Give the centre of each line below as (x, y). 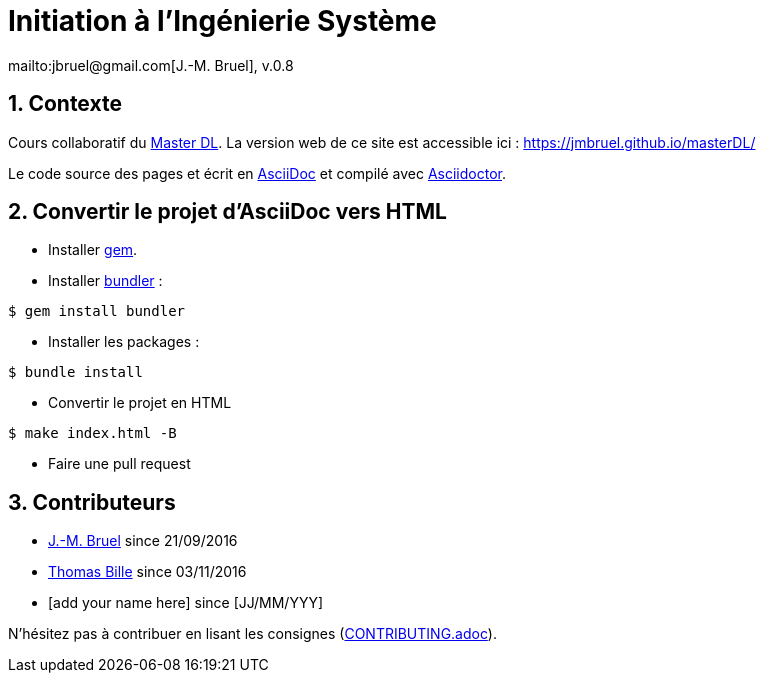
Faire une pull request (119, 464)
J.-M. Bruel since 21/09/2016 (143, 541)
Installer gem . (93, 250)
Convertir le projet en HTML (140, 403)
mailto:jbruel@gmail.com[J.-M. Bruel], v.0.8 (151, 65)
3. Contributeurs (92, 502)
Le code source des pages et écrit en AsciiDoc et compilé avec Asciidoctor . (257, 173)
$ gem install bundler (97, 311)
